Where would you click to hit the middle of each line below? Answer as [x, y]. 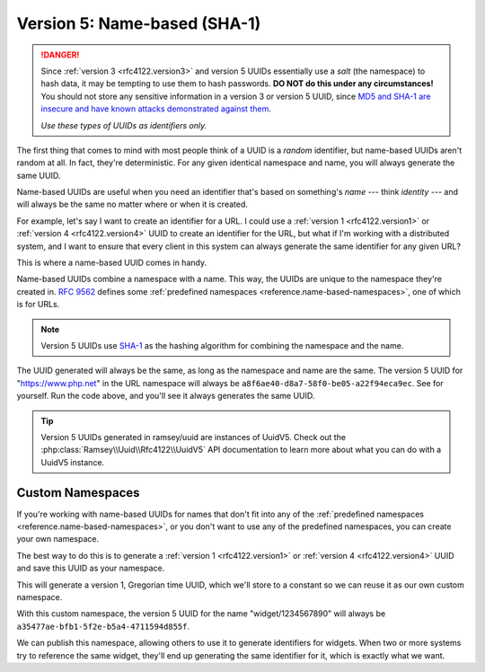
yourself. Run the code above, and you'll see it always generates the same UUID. [166, 396]
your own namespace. [57, 539]
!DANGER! [60, 55]
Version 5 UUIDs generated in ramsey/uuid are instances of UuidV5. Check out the [193, 437]
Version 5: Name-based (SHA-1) [139, 23]
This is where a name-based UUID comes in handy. [111, 263]
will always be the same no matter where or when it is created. [132, 204]
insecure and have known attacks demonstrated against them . [156, 109]
